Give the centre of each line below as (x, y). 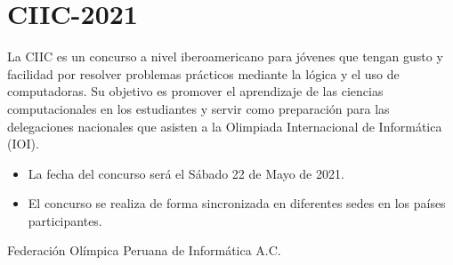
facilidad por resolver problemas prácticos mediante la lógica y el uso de (203, 73)
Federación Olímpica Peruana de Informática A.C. (144, 250)
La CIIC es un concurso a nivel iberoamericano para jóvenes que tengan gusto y (225, 56)
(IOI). (23, 144)
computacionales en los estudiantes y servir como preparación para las (198, 108)
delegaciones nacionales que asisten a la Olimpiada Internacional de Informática (225, 126)
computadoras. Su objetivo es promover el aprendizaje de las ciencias (195, 91)
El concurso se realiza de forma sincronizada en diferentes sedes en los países (237, 203)
